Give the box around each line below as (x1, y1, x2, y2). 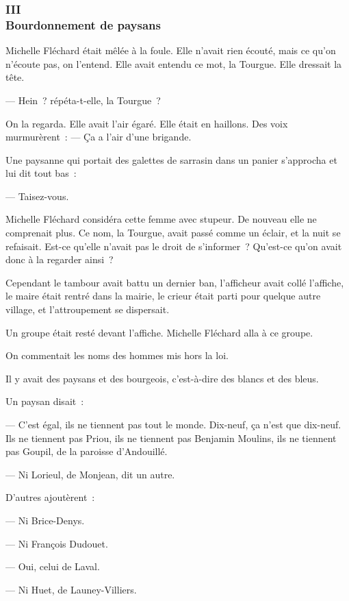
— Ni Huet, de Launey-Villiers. (5, 582, 137, 596)
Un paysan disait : (5, 394, 84, 408)
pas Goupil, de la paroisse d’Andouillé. (5, 444, 168, 458)
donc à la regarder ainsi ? (5, 252, 114, 267)
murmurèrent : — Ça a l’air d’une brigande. (5, 130, 192, 144)
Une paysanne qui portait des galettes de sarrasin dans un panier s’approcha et (5, 152, 337, 167)
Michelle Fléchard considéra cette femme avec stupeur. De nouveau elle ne (5, 212, 317, 226)
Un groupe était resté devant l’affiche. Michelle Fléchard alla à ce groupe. (5, 325, 313, 339)
